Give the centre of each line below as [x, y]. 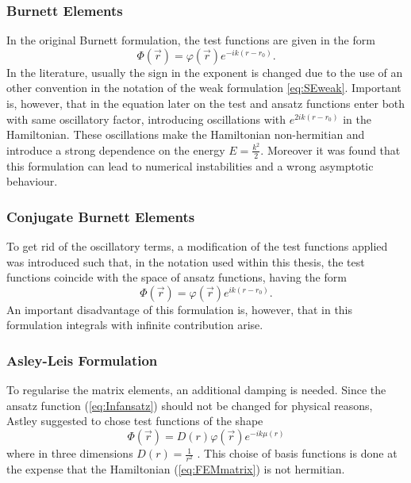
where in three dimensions [70, 453]
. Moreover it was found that [330, 149]
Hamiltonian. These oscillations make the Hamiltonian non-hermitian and [186, 134]
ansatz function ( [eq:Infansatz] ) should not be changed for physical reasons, [190, 405]
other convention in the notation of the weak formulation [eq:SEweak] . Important [204, 88]
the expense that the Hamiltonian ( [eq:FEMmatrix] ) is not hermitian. [176, 469]
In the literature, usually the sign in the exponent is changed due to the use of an [205, 72]
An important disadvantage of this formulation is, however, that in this [180, 309]
